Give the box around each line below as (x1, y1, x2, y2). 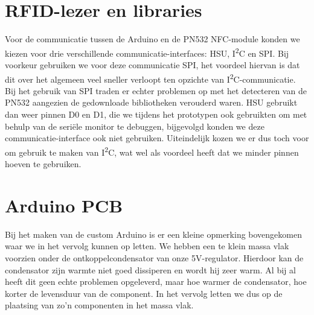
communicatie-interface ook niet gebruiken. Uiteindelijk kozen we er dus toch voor (5, 132, 309, 144)
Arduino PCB (5, 192, 123, 217)
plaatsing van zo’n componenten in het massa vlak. (5, 299, 194, 311)
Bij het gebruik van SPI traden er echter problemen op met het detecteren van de (5, 84, 307, 97)
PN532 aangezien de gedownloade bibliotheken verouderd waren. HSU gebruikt (5, 96, 298, 109)
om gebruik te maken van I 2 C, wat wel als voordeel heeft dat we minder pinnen (5, 144, 299, 158)
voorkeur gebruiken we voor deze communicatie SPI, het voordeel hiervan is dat (5, 58, 300, 71)
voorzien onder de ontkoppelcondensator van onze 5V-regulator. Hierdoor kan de (5, 251, 304, 264)
